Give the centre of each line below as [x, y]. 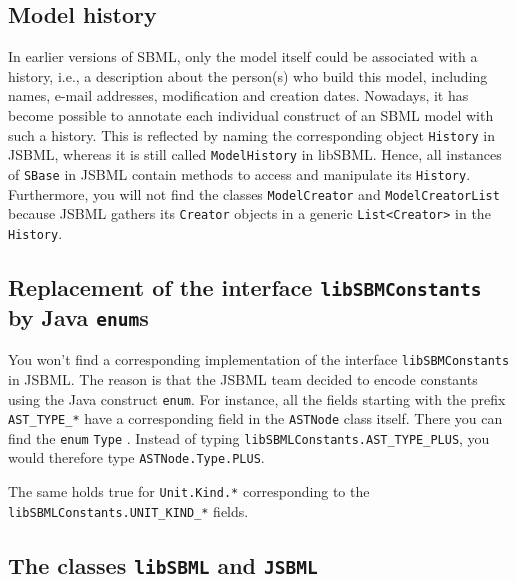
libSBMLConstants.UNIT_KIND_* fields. [128, 510]
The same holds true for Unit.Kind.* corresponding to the [189, 491]
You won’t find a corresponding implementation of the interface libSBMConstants [259, 359]
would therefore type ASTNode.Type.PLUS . [136, 457]
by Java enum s [78, 316]
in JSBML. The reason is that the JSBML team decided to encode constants [243, 378]
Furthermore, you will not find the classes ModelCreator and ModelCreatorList [254, 193]
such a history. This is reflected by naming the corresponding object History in [252, 134]
